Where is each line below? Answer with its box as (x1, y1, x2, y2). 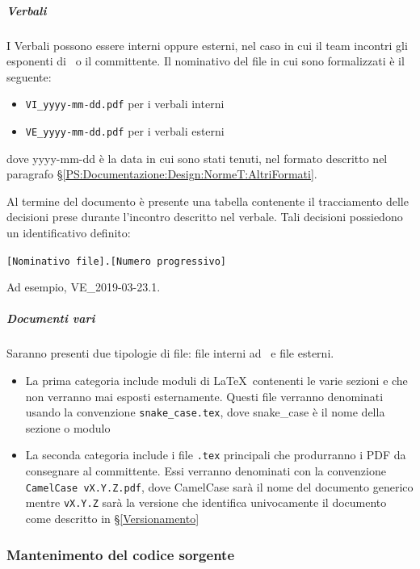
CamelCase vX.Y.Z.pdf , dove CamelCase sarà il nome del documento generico (25, 478, 414, 495)
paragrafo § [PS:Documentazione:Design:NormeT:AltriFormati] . (6, 165, 317, 182)
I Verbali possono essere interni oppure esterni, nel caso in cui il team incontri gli (6, 36, 408, 53)
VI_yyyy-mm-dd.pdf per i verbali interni (25, 95, 225, 112)
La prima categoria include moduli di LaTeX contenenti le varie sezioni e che (25, 372, 408, 389)
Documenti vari (6, 310, 95, 327)
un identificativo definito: (6, 224, 131, 241)
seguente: (6, 68, 52, 85)
